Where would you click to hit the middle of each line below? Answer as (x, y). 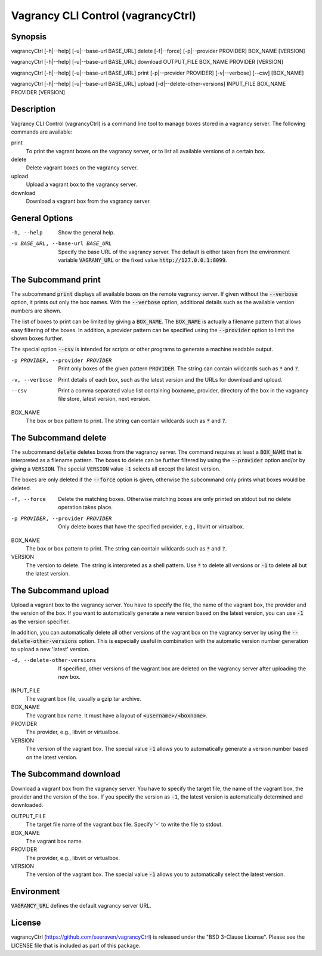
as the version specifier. (41, 621)
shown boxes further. (37, 338)
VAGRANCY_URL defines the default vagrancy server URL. (81, 906)
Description (33, 109)
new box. (69, 677)
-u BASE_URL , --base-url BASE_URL (61, 244)
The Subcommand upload (60, 590)
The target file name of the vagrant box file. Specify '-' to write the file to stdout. (124, 824)
